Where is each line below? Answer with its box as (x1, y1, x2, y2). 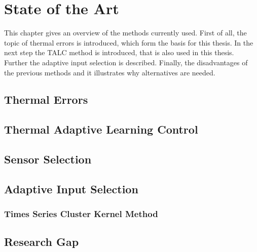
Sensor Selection (4, 151, 92, 167)
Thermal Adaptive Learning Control (4, 121, 198, 137)
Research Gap (4, 234, 79, 249)
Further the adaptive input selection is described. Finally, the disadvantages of (4, 57, 248, 67)
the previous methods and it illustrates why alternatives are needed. (4, 67, 215, 77)
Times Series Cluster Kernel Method (4, 207, 158, 220)
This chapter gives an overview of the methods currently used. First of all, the (4, 27, 247, 38)
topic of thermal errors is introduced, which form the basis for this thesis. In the (4, 37, 253, 48)
